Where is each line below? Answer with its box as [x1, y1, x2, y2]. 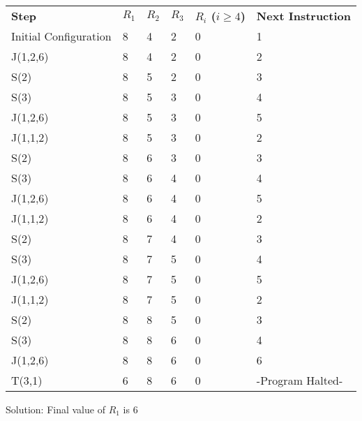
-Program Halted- [256, 372, 343, 388]
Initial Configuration [11, 28, 112, 44]
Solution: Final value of [6, 402, 105, 416]
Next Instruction [256, 8, 351, 24]
